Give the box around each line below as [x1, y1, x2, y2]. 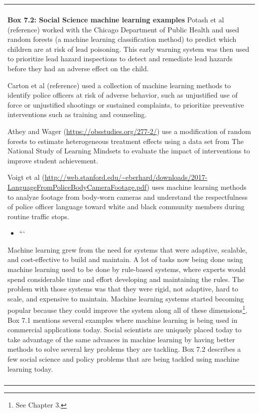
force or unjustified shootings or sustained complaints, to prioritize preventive [7, 99, 244, 110]
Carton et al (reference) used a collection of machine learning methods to [7, 80, 231, 90]
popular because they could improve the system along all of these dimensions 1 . [7, 303, 248, 315]
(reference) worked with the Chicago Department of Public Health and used [7, 24, 239, 34]
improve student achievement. [7, 155, 99, 165]
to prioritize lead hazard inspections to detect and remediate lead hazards [7, 53, 233, 64]
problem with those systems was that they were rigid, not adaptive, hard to [7, 283, 239, 294]
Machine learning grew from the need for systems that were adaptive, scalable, [7, 244, 248, 255]
